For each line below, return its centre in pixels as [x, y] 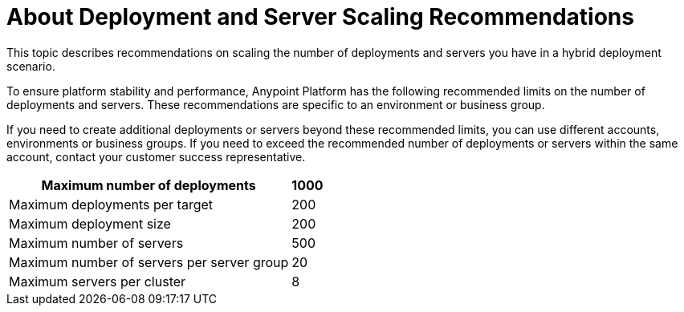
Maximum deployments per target [111, 204]
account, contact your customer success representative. [156, 156]
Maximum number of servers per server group [149, 262]
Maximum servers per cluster [98, 281]
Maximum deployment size [90, 223]
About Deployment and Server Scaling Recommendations [320, 17]
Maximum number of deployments [149, 185]
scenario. [31, 66]
